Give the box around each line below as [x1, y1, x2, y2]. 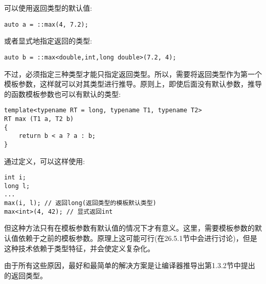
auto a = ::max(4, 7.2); [4, 21, 88, 28]
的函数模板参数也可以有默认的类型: [4, 88, 121, 99]
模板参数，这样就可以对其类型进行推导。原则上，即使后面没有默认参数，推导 [4, 78, 262, 89]
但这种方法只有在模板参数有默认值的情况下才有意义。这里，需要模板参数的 [4, 222, 255, 233]
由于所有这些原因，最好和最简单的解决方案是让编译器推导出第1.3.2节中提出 [4, 260, 255, 271]
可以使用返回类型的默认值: [4, 3, 92, 13]
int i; [4, 174, 26, 181]
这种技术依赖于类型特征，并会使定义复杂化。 [4, 242, 154, 253]
